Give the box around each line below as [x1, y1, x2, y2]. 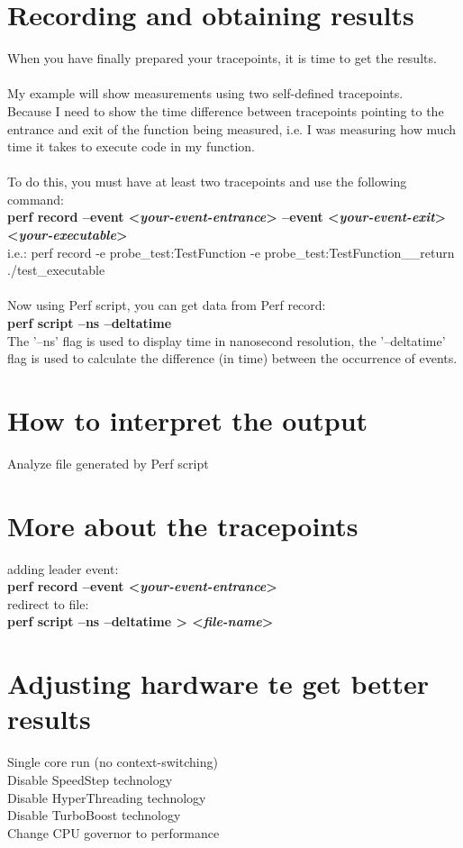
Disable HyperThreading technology [7, 788, 206, 807]
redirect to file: [7, 594, 89, 613]
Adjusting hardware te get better [7, 665, 430, 702]
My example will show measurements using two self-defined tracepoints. [7, 84, 404, 103]
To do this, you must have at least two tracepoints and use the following [7, 172, 407, 191]
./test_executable [7, 260, 105, 279]
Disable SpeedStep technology [7, 770, 173, 789]
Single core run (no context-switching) [7, 752, 218, 771]
